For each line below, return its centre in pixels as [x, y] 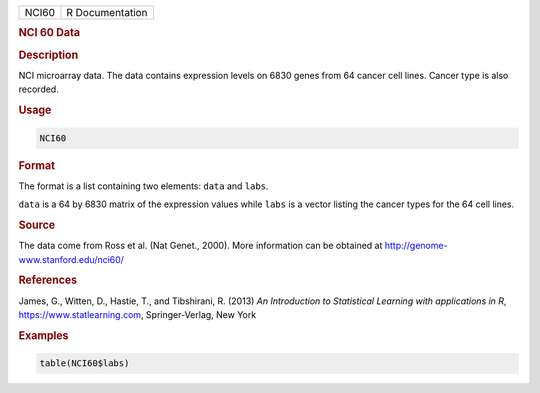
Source [37, 225]
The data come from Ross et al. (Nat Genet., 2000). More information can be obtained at [200, 246]
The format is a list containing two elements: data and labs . [143, 186]
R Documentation [107, 12]
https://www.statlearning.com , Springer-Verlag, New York [137, 315]
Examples [43, 335]
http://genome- [416, 246]
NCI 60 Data [49, 33]
